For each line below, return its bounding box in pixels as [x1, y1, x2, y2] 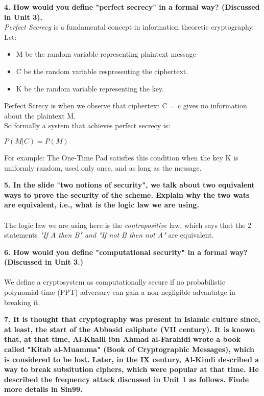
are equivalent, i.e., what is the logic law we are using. [4, 199, 199, 210]
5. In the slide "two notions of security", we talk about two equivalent [4, 179, 255, 190]
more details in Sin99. [4, 384, 83, 394]
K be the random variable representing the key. [16, 83, 164, 94]
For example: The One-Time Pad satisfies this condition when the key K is [4, 152, 238, 162]
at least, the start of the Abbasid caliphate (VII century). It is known [4, 323, 255, 334]
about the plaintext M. [4, 110, 76, 121]
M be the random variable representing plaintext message [16, 49, 196, 59]
